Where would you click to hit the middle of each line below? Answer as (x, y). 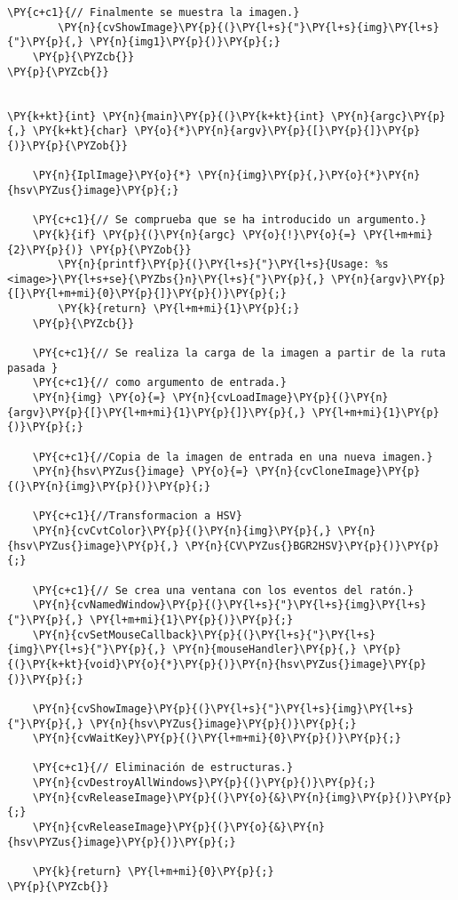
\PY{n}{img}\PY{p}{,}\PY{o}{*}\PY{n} (309, 176)
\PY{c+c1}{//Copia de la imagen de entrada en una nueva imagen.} (233, 457)
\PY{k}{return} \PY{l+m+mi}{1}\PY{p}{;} (179, 309)
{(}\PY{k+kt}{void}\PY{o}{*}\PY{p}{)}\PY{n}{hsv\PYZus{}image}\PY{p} (217, 664)
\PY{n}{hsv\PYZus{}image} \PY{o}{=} (141, 472)
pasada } (33, 368)
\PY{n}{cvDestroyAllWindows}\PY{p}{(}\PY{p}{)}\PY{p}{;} (204, 783)
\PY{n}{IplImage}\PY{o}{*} (112, 176)
